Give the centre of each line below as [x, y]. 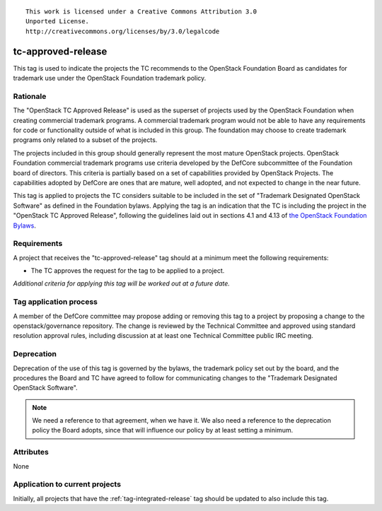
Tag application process [56, 302]
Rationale [30, 96]
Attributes [31, 452]
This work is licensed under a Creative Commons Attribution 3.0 [141, 12]
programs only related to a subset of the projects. [85, 140]
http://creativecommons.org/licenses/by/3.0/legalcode [123, 31]
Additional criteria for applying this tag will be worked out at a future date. [121, 283]
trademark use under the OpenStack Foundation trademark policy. [110, 78]
